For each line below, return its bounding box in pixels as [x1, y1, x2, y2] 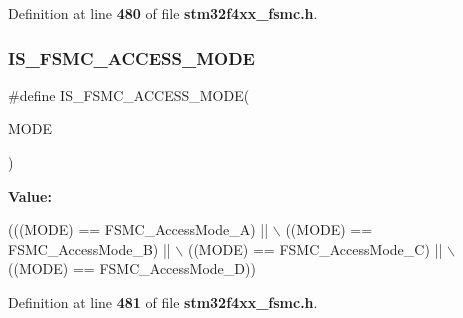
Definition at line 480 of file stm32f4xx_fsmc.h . [8, 3, 318, 23]
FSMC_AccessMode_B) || [8, 238, 171, 259]
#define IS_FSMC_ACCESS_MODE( [8, 84, 250, 105]
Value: [8, 185, 52, 206]
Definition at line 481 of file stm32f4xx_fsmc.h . [8, 291, 318, 312]
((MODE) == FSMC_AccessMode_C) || [187, 238, 443, 259]
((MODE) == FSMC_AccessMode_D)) [8, 258, 256, 279]
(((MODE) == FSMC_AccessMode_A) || [8, 219, 269, 240]
